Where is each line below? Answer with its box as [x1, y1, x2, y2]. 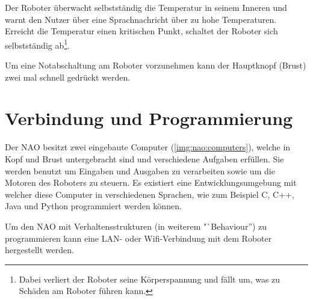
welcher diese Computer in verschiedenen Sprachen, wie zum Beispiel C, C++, [5, 188, 294, 200]
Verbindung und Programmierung [5, 106, 293, 130]
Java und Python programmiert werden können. [5, 200, 182, 212]
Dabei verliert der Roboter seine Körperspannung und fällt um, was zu [19, 272, 280, 285]
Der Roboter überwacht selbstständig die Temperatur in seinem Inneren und [5, 1, 287, 13]
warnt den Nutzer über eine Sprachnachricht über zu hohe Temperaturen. [5, 13, 277, 25]
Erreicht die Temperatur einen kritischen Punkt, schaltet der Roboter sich [5, 25, 278, 37]
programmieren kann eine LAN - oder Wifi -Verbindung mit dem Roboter [5, 231, 272, 244]
